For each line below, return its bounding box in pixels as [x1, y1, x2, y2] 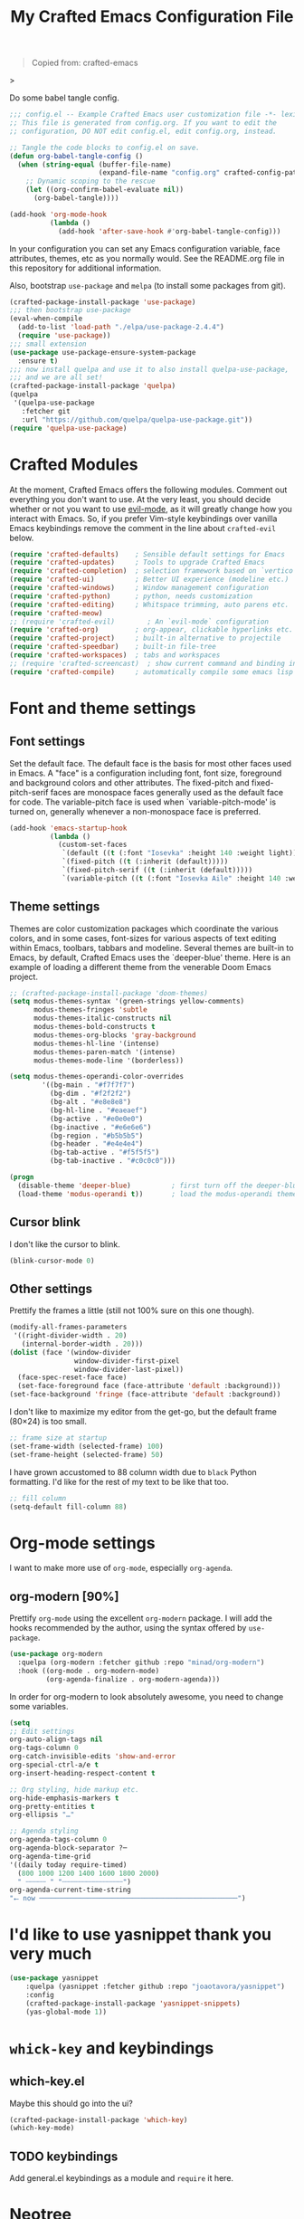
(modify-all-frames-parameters [9, 1323, 128, 1332]
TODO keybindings [9, 2148, 119, 2164]
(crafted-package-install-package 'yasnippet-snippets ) [25, 1998, 242, 2008]
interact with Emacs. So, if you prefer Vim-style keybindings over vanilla [9, 513, 278, 524]
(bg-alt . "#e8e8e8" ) [49, 1098, 131, 1107]
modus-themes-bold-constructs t [33, 1023, 156, 1032]
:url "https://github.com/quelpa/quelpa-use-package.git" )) [21, 414, 253, 424]
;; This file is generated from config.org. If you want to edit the [9, 119, 278, 128]
